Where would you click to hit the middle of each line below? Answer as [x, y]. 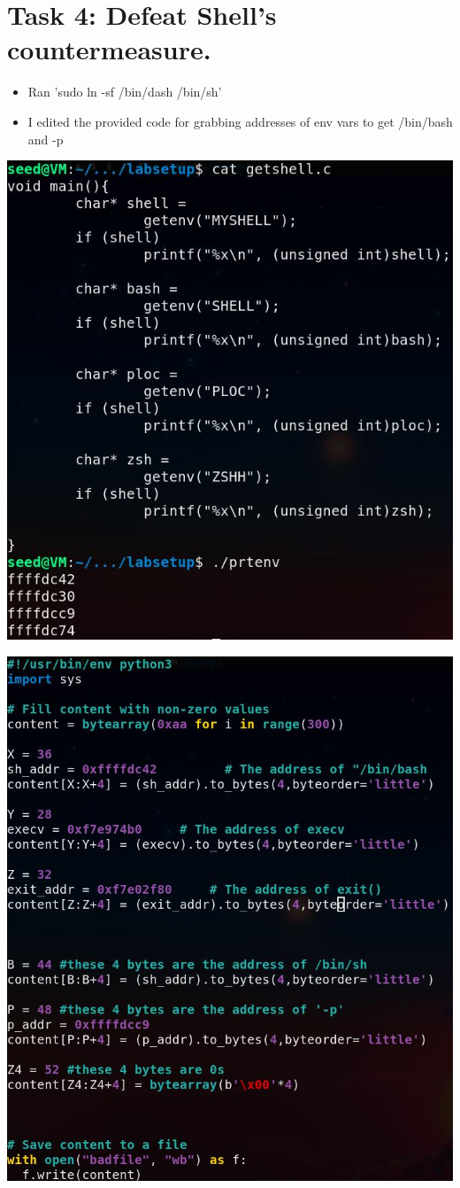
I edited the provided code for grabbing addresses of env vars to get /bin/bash [240, 121]
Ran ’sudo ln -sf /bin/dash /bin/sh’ [125, 92]
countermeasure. [109, 49]
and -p [46, 139]
